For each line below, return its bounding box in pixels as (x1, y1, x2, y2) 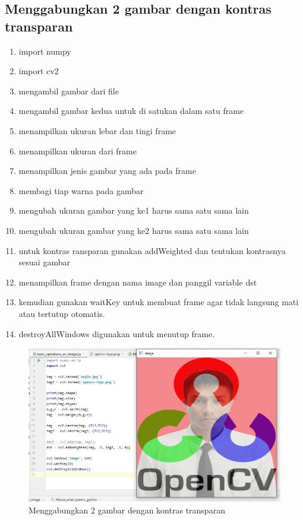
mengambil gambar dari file (18, 84, 119, 97)
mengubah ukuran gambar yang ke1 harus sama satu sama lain (18, 204, 249, 217)
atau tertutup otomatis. (18, 307, 105, 319)
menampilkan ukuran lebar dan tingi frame (18, 124, 176, 137)
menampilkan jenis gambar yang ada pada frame (18, 164, 196, 177)
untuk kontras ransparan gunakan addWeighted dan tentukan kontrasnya (18, 244, 286, 256)
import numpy (18, 45, 71, 57)
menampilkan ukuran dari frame (18, 144, 137, 157)
